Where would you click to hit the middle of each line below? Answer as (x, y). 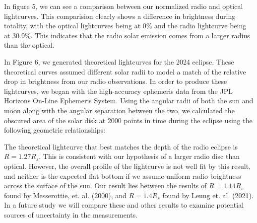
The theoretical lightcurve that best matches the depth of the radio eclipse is (121, 146)
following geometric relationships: (55, 130)
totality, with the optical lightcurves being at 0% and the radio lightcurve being (125, 26)
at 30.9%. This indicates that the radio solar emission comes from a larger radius (127, 35)
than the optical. (29, 45)
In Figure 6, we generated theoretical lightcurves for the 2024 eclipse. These (119, 61)
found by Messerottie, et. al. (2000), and (65, 195)
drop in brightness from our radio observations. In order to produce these (116, 81)
